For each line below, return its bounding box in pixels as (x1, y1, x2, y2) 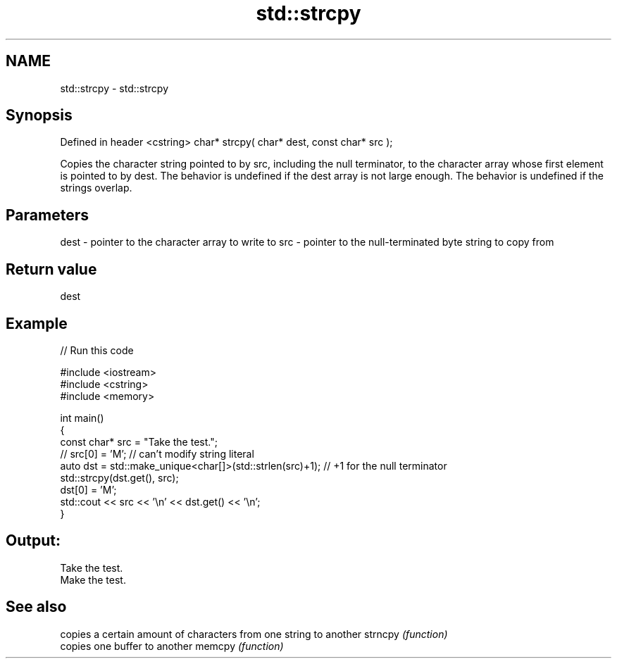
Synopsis (6, 106, 73, 125)
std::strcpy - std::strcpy (60, 82, 168, 94)
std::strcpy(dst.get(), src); (60, 471, 179, 484)
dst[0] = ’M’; (60, 483, 117, 496)
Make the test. (60, 573, 126, 586)
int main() (60, 411, 104, 424)
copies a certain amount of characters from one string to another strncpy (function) (60, 627, 448, 640)
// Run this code (60, 344, 134, 356)
